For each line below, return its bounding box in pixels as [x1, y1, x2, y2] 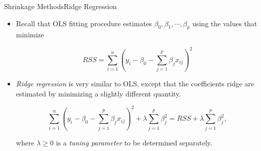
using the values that [192, 18, 257, 28]
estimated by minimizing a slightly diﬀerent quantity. [16, 88, 181, 98]
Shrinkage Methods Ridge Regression [4, 1, 117, 11]
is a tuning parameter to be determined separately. [56, 137, 212, 147]
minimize [16, 29, 45, 40]
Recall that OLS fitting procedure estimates [16, 18, 152, 28]
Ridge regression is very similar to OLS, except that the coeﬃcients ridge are [16, 78, 254, 89]
